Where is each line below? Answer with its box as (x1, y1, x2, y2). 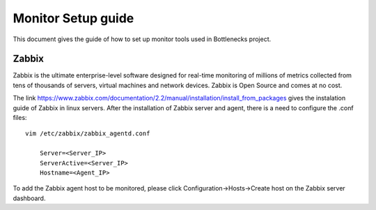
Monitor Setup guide (13, 10, 134, 26)
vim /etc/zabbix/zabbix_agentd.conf (25, 130, 150, 137)
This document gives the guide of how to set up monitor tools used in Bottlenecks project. (13, 35, 272, 43)
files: (13, 114, 27, 122)
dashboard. (13, 194, 46, 202)
